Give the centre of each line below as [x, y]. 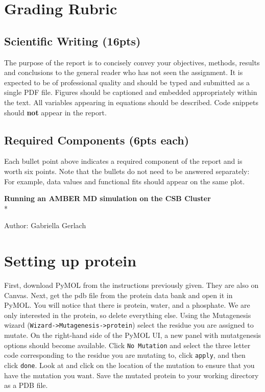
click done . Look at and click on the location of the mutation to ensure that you [129, 365]
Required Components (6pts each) [97, 140]
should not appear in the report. [55, 112]
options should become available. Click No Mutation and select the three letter [127, 345]
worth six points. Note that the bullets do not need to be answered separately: [127, 171]
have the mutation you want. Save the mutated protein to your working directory [131, 375]
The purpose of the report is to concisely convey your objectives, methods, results [132, 62]
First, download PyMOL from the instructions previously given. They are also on [131, 285]
